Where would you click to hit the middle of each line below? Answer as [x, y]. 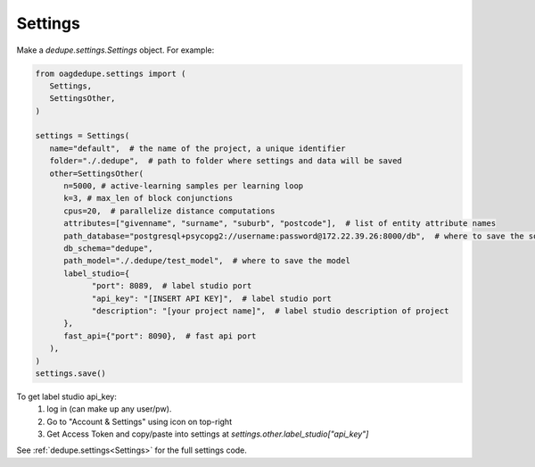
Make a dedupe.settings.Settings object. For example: [115, 50]
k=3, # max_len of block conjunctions [148, 198]
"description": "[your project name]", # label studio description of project [270, 311]
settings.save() [71, 373]
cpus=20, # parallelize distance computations [169, 211]
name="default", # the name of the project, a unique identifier [198, 148]
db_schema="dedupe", [108, 249]
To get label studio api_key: [67, 396]
